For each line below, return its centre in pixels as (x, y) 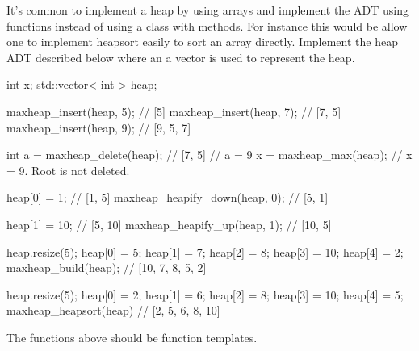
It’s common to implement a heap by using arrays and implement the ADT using (207, 10)
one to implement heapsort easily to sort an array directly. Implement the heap (202, 42)
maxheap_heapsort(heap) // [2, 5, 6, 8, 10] (113, 310)
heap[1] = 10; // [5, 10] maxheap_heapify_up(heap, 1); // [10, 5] (169, 224)
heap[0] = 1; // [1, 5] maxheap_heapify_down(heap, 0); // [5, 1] (168, 197)
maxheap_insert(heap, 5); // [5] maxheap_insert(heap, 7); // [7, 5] (174, 111)
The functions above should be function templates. (132, 337)
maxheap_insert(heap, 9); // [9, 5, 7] (99, 127)
